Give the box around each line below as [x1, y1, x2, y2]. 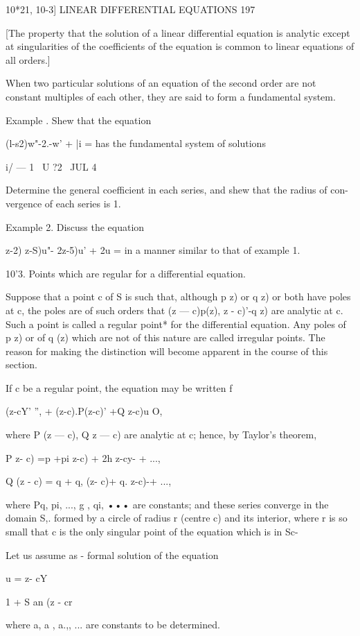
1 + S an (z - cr [6, 594, 73, 608]
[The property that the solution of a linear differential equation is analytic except [6, 25, 350, 40]
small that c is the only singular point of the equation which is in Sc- [6, 524, 298, 539]
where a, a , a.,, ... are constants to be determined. [6, 617, 220, 632]
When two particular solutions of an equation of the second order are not [6, 76, 316, 90]
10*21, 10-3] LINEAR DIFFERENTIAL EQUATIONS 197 [6, 2, 255, 16]
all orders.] [6, 52, 51, 67]
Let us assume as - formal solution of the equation [6, 547, 219, 562]
